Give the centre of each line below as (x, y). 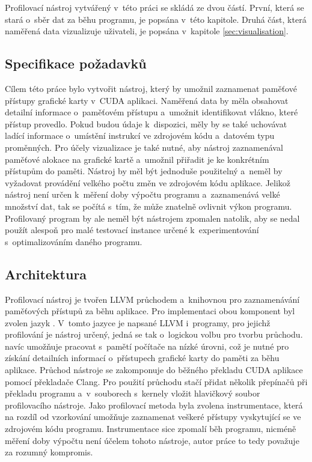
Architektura (46, 274)
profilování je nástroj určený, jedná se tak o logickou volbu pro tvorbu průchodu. (154, 334)
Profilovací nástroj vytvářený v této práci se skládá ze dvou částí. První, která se (154, 7)
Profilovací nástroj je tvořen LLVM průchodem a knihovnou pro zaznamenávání (152, 299)
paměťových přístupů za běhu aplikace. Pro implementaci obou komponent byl (150, 311)
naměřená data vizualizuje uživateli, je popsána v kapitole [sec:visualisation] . (147, 31)
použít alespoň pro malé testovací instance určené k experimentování (132, 230)
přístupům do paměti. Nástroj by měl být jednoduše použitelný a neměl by (144, 171)
